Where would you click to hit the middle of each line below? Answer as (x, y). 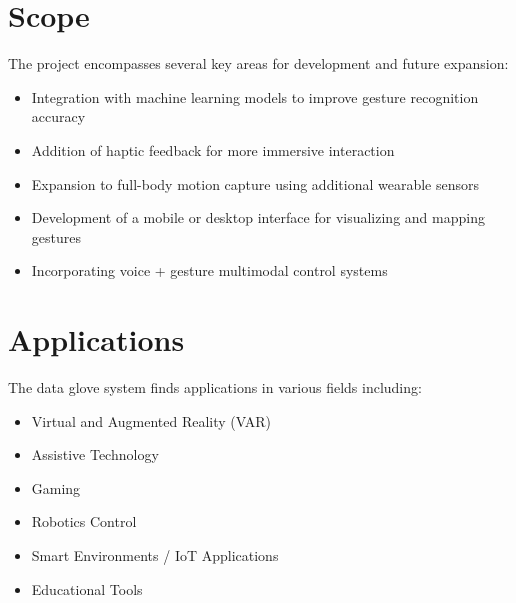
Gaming (56, 487)
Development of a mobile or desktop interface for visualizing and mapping (258, 217)
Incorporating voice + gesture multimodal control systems (209, 270)
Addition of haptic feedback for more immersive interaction (213, 149)
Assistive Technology (95, 454)
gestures (56, 236)
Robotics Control (84, 521)
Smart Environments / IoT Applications (155, 554)
